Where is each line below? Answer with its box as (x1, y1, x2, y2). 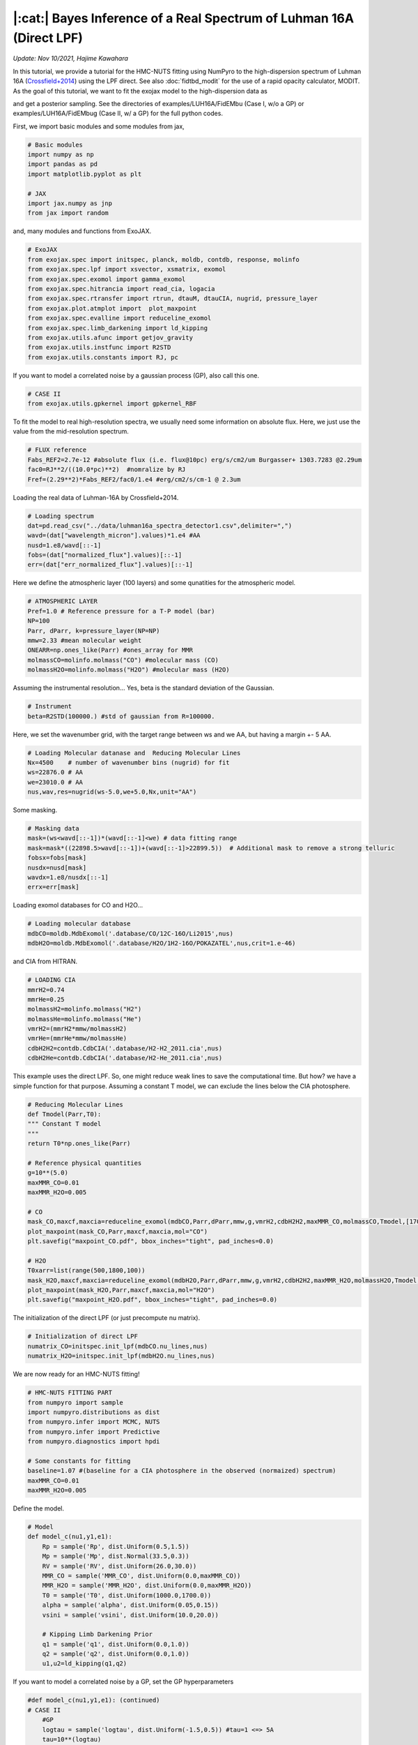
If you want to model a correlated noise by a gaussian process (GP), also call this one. (13, 371, 259, 380)
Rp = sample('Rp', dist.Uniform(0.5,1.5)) (42, 1543, 189, 1550)
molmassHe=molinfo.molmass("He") (27, 1015, 142, 1023)
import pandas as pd (27, 161, 98, 168)
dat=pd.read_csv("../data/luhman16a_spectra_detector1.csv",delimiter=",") (27, 521, 293, 530)
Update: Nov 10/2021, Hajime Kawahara (13, 54, 129, 63)
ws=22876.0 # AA (27, 768, 84, 776)
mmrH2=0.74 (27, 986, 65, 994)
